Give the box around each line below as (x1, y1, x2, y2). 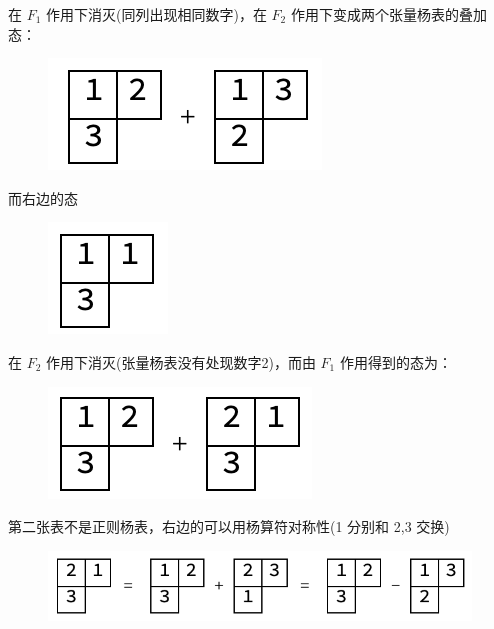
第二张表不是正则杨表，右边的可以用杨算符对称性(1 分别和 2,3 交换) (8, 516, 450, 537)
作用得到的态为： (339, 351, 452, 372)
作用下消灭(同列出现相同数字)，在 (46, 4, 267, 24)
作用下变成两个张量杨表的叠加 (290, 4, 487, 24)
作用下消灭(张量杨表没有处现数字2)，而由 (46, 351, 316, 372)
